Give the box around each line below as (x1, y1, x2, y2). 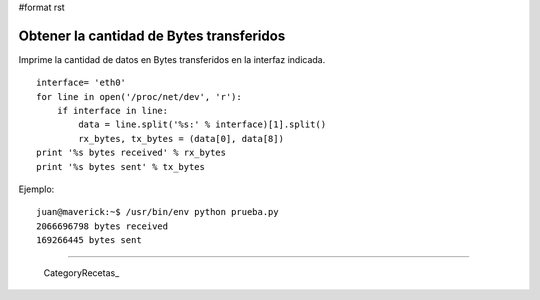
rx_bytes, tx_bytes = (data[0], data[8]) (78, 133, 285, 144)
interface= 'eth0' (36, 77, 127, 89)
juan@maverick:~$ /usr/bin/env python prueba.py (36, 206, 279, 218)
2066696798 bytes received (36, 220, 169, 232)
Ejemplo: (18, 183, 55, 195)
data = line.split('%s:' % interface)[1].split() (78, 119, 327, 130)
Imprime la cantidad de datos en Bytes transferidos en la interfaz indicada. (18, 53, 326, 65)
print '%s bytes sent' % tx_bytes (36, 161, 205, 172)
